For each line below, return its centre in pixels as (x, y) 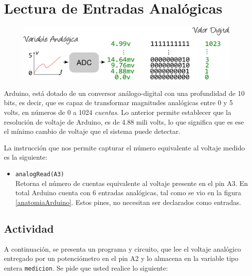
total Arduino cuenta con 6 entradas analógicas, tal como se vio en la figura (128, 193)
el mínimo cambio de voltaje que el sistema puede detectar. (92, 131)
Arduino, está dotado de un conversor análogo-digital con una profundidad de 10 (124, 93)
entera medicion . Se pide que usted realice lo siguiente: (86, 267)
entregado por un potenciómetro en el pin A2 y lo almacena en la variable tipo (121, 258)
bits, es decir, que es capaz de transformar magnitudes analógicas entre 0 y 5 (118, 102)
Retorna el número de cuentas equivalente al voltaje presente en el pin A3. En (132, 183)
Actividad (29, 228)
